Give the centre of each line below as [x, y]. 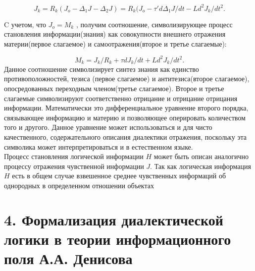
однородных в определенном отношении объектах [79, 185]
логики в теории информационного [118, 239]
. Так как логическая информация [201, 166]
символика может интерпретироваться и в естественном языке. [99, 146]
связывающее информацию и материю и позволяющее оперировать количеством [125, 117]
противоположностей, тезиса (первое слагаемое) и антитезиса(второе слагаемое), [127, 79]
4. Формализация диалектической [114, 219]
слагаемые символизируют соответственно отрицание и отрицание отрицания [121, 98]
